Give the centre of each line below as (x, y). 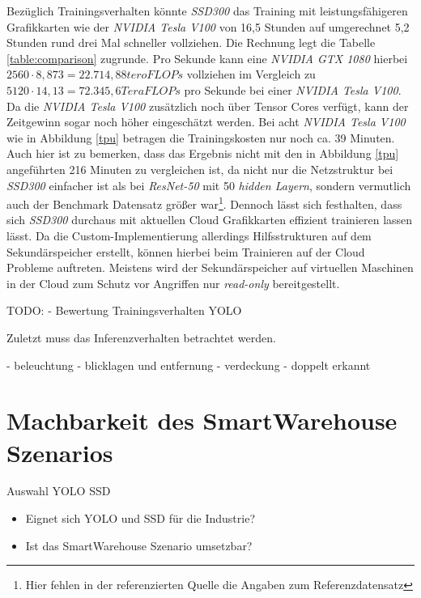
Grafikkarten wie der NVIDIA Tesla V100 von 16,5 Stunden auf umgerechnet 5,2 (208, 26)
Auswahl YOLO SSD (59, 491)
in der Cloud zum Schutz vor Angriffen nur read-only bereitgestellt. (173, 283)
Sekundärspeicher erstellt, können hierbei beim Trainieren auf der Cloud (186, 251)
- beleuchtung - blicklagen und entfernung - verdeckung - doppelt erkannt (189, 365)
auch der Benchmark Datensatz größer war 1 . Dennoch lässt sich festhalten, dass (204, 203)
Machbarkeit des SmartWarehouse (202, 420)
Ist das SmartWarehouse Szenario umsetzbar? (139, 545)
